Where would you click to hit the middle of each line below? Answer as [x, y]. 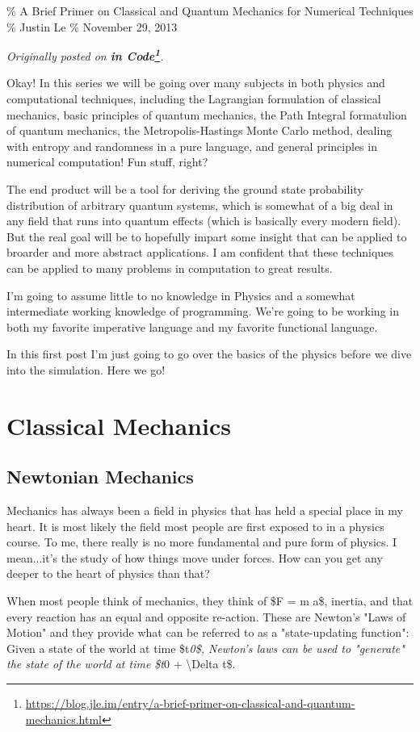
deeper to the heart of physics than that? [108, 573]
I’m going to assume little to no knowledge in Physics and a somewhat [181, 295]
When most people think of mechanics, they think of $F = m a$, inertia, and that [210, 601]
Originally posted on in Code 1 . [85, 54]
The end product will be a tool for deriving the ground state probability [185, 189]
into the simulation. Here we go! [86, 369]
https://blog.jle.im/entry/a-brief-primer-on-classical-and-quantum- [190, 703]
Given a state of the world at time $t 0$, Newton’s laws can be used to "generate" [206, 648]
